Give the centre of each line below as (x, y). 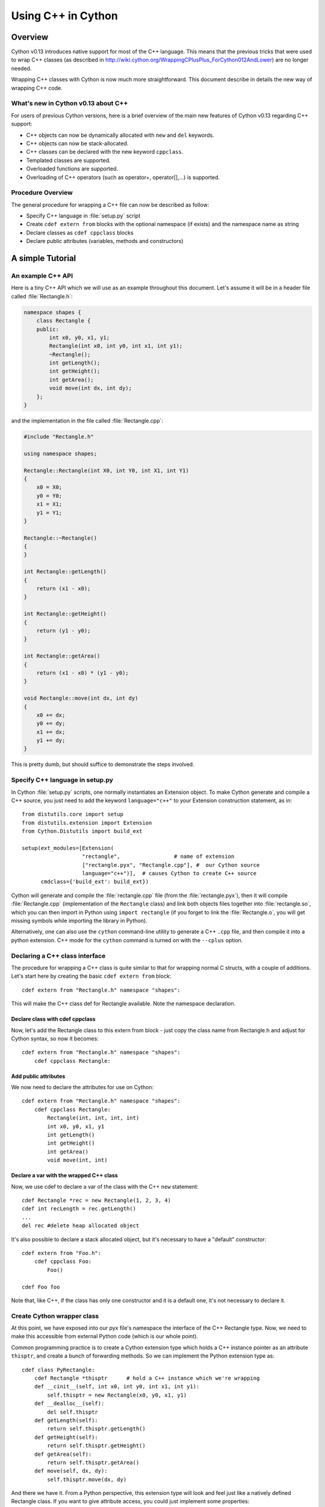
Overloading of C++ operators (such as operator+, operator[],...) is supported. (123, 177)
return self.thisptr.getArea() (93, 1462)
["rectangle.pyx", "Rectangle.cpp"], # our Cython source (171, 865)
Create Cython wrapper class (55, 1316)
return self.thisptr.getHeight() (96, 1446)
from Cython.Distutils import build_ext (82, 831)
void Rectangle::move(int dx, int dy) (81, 698)
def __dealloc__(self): (69, 1404)
